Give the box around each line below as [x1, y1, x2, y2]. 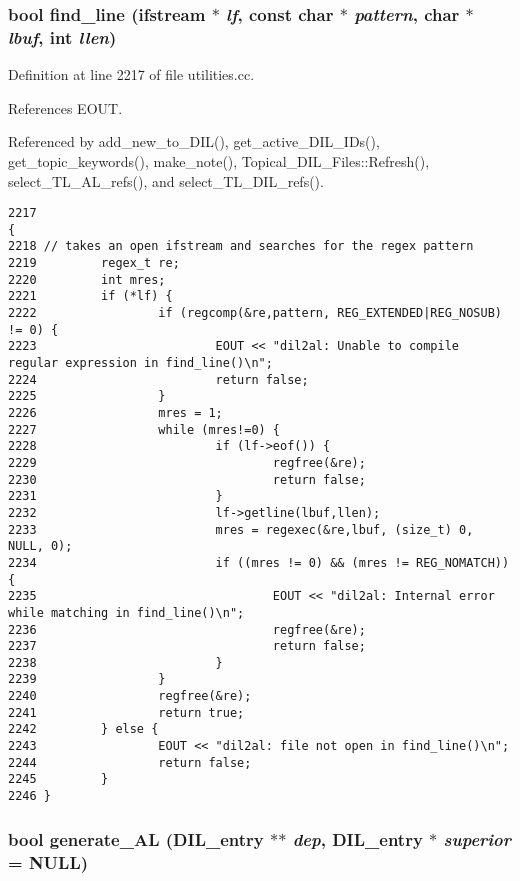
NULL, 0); [8, 539, 73, 554]
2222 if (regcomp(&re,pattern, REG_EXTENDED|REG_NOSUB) [8, 306, 502, 321]
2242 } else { [8, 722, 159, 737]
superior [443, 826, 511, 851]
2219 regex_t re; [8, 256, 180, 271]
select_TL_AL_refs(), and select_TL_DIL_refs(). [8, 170, 324, 191]
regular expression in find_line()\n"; [8, 356, 273, 371]
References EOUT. [8, 97, 123, 118]
